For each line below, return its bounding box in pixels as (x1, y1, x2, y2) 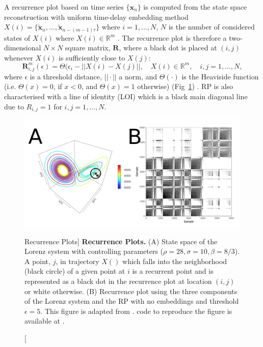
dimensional (4, 42, 41, 53)
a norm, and (119, 71, 157, 81)
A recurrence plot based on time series (4, 2, 124, 12)
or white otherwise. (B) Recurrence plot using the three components (24, 285, 238, 296)
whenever (4, 52, 33, 63)
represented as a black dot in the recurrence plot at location (24, 275, 212, 286)
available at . (24, 315, 65, 326)
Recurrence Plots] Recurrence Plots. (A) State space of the (24, 236, 218, 246)
